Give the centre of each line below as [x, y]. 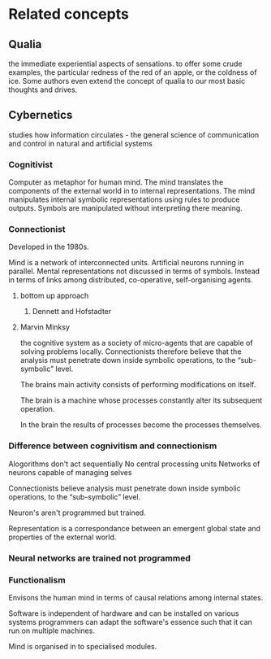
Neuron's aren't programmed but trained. [77, 513]
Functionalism [37, 580]
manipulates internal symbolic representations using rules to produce [124, 199]
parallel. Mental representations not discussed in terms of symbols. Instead [134, 271]
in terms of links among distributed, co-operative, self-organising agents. [131, 280]
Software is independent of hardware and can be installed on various [124, 613]
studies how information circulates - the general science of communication [134, 134]
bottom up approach [54, 296]
